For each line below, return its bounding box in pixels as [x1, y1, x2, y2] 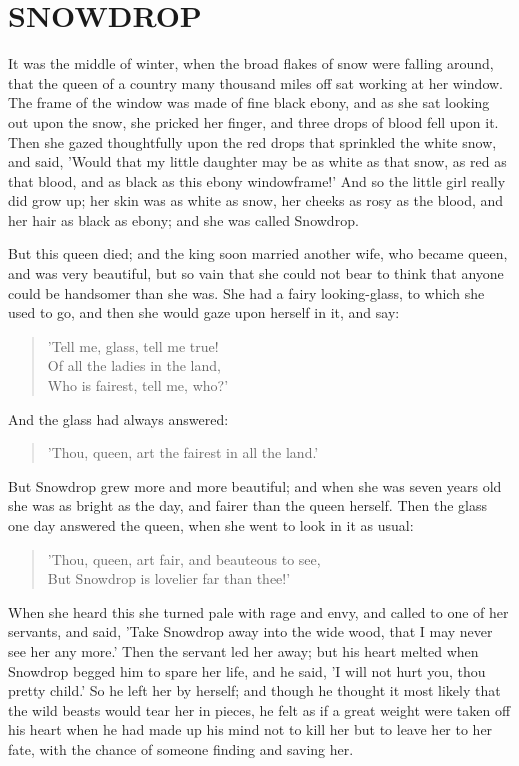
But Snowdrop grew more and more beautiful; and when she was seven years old [8, 475, 502, 496]
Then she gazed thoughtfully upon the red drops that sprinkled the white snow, [8, 131, 497, 152]
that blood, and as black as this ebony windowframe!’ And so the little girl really [8, 170, 506, 191]
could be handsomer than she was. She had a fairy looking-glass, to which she [8, 282, 485, 303]
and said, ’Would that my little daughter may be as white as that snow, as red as [8, 151, 507, 172]
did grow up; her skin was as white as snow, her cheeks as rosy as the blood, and [8, 190, 504, 211]
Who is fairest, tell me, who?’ [47, 375, 229, 396]
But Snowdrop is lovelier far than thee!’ [47, 568, 291, 589]
